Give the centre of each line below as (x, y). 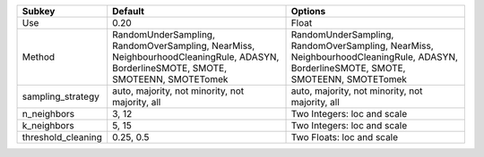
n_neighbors (48, 114)
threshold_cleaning (62, 137)
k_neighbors (48, 125)
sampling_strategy (61, 96)
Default (129, 11)
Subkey (39, 11)
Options (308, 11)
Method (39, 57)
